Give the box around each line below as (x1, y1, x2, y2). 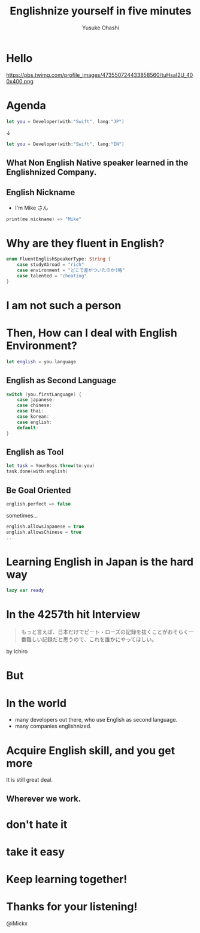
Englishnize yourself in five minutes (10, 4, 192, 18)
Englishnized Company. (6, 167, 97, 177)
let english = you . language (6, 358, 77, 364)
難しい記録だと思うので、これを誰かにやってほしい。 (26, 636, 157, 643)
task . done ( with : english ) (6, 468, 68, 475)
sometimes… (6, 512, 38, 519)
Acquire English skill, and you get (6, 743, 175, 757)
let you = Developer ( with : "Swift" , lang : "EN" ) (6, 141, 125, 147)
